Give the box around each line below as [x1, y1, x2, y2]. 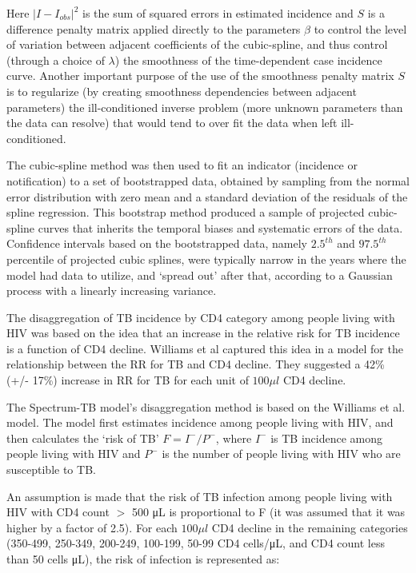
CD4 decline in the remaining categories [211, 519, 408, 535]
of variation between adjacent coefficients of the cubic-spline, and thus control [6, 36, 388, 53]
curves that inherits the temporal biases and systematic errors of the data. [38, 219, 403, 236]
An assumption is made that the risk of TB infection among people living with [6, 487, 393, 504]
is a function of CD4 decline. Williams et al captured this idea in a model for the [6, 340, 403, 356]
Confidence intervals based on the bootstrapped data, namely [6, 235, 307, 252]
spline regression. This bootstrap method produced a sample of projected [6, 204, 365, 221]
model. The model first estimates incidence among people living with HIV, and [6, 414, 394, 431]
